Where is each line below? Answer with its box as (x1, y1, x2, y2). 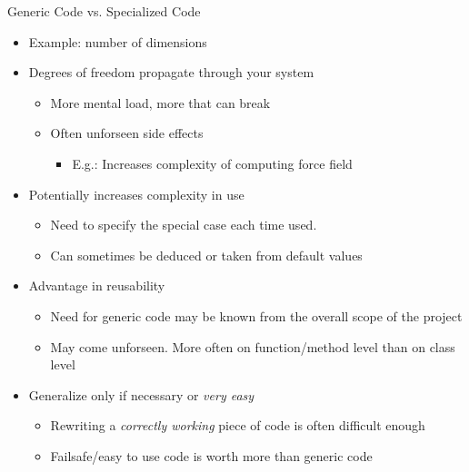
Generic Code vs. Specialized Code (7, 2, 201, 20)
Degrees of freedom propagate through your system (28, 63, 314, 82)
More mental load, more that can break (50, 93, 271, 112)
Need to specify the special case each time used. (50, 215, 317, 234)
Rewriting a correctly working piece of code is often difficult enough (50, 416, 425, 435)
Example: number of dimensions (28, 32, 207, 51)
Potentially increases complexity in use (28, 184, 244, 203)
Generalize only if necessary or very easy (28, 385, 254, 404)
